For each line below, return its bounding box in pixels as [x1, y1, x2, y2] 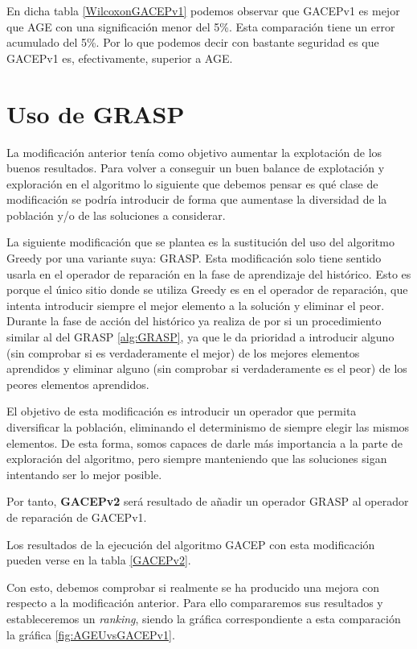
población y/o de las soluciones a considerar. [6, 206, 226, 223]
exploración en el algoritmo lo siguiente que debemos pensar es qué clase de [6, 175, 378, 192]
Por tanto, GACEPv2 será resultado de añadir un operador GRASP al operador [6, 493, 409, 510]
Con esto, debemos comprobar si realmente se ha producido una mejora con [6, 578, 380, 595]
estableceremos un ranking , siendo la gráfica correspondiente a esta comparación [6, 610, 401, 626]
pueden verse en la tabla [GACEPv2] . [6, 552, 191, 568]
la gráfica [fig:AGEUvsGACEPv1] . [6, 626, 175, 643]
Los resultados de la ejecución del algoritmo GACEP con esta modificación [6, 535, 375, 552]
